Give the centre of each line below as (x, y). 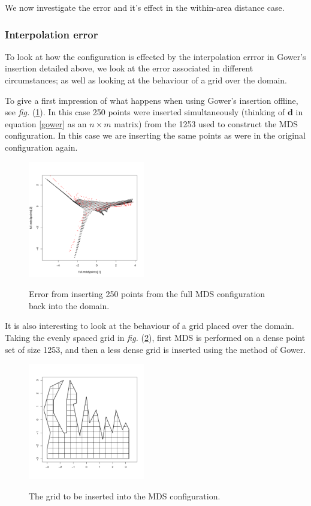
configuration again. (41, 147)
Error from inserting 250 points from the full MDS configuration (147, 294)
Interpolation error (52, 34)
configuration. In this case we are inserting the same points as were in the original (155, 135)
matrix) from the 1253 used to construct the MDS (206, 123)
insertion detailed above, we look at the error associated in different (129, 68)
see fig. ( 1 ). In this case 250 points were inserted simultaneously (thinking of (145, 112)
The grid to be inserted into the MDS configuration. (125, 495)
